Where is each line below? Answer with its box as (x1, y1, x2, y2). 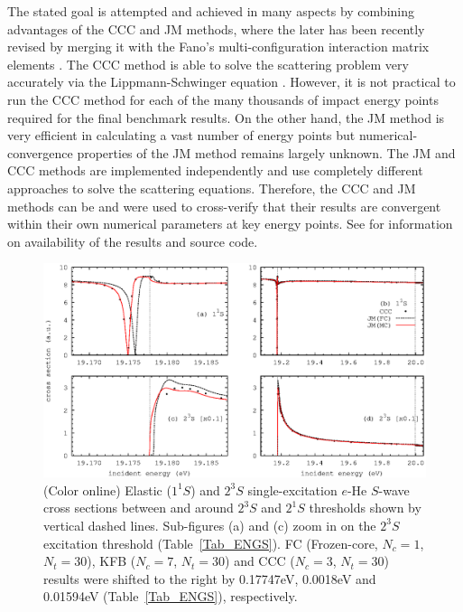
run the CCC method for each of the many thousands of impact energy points (7, 89, 439, 108)
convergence (7, 143, 73, 162)
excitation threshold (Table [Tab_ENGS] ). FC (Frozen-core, (43, 533, 378, 552)
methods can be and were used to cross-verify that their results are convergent (7, 196, 441, 215)
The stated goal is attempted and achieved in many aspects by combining (7, 2, 414, 20)
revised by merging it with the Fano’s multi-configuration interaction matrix (7, 37, 430, 56)
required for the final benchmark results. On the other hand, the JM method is (7, 108, 445, 127)
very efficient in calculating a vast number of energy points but (7, 126, 356, 145)
